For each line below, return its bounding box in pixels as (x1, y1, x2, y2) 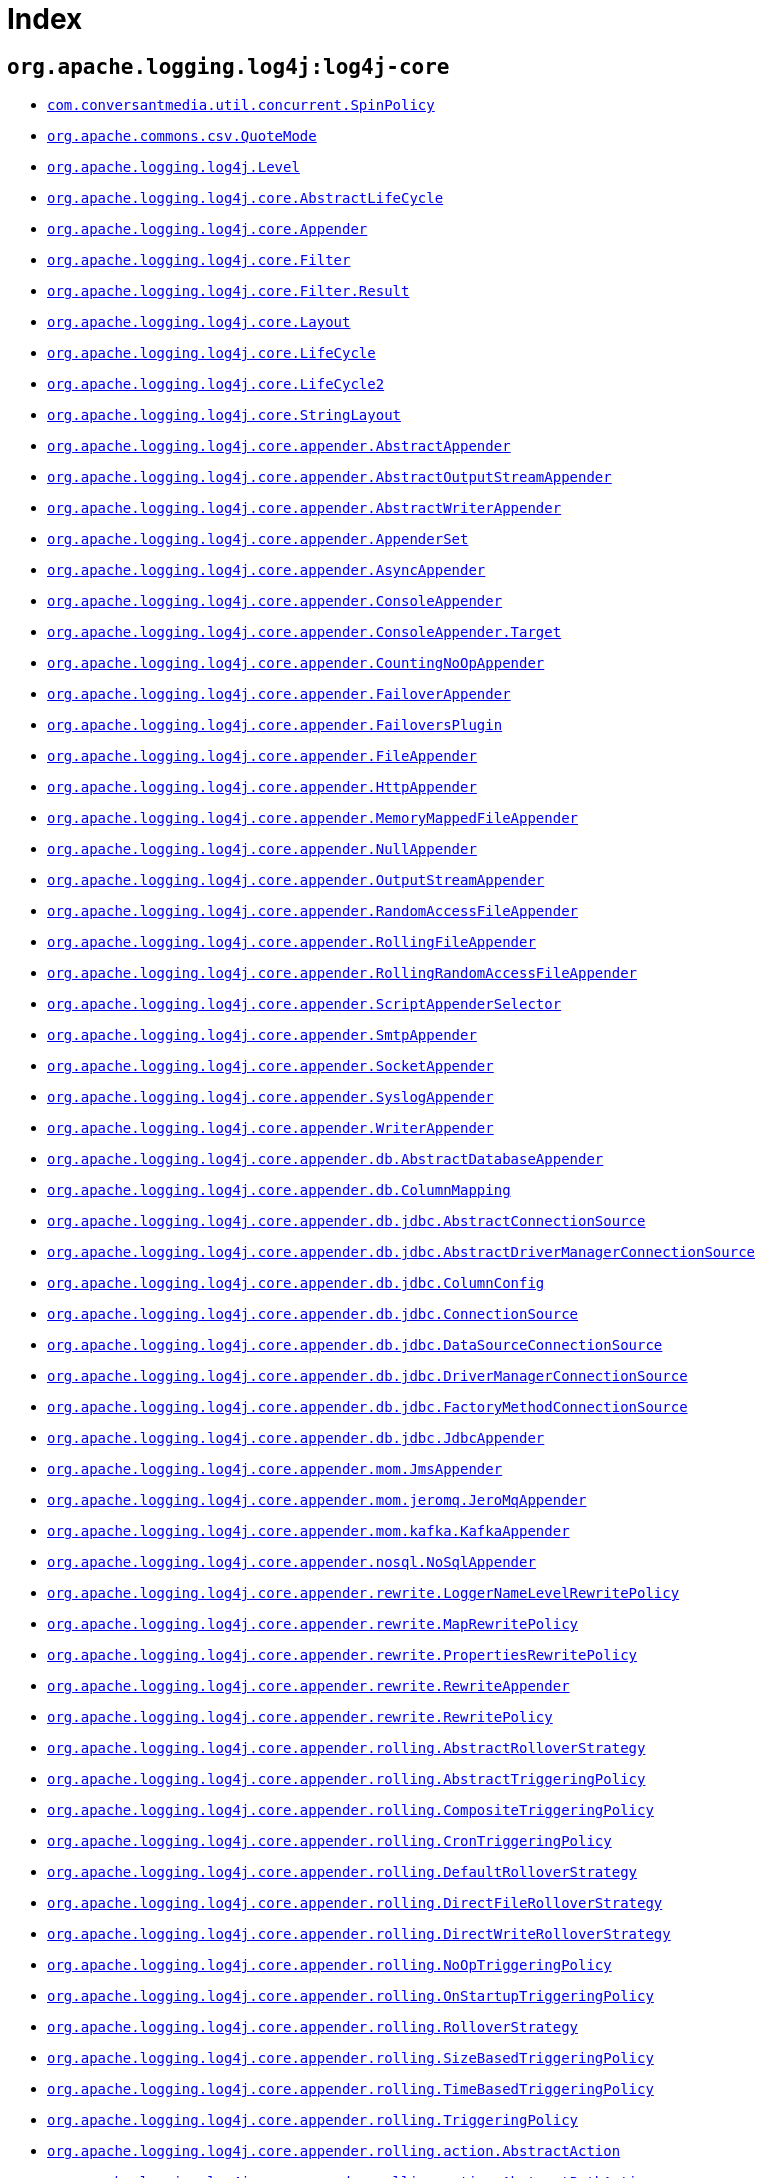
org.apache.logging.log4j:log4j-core (7, 54, 450, 79)
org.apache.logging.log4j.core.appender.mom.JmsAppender (47, 1461, 503, 1478)
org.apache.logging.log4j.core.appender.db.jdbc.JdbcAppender (47, 1430, 545, 1447)
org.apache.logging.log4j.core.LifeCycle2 (47, 376, 385, 393)
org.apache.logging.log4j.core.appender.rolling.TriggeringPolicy (47, 2112, 579, 2129)
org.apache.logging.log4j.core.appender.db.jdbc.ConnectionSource (47, 1306, 579, 1323)
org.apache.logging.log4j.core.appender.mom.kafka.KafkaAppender (47, 1523, 570, 1540)
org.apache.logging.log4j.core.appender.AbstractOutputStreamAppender (47, 469, 612, 486)
